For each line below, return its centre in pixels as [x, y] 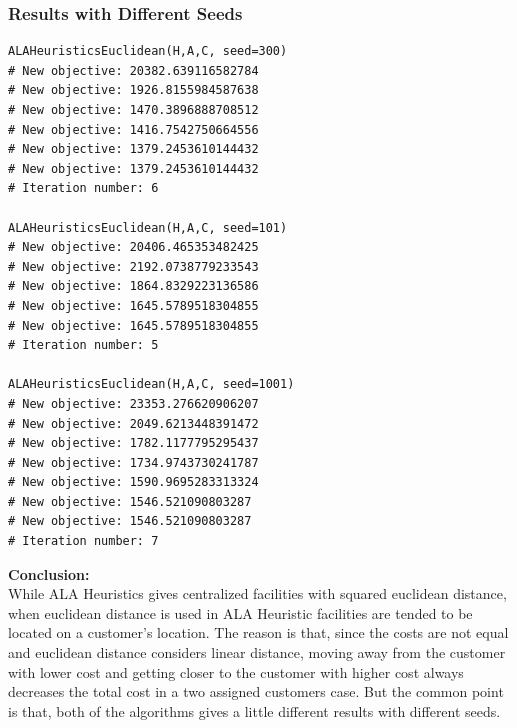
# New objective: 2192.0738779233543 [133, 266]
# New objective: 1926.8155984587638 [133, 90]
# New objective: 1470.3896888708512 [133, 110]
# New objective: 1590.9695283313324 [133, 482]
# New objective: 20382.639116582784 [133, 70]
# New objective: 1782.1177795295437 [133, 443]
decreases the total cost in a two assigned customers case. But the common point [256, 691]
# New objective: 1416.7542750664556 [133, 129]
